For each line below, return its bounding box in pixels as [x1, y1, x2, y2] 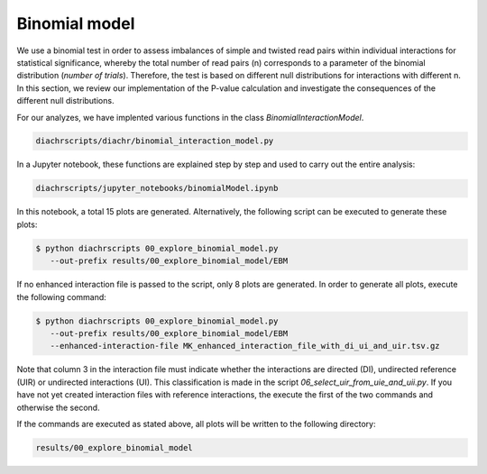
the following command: [16, 291, 107, 302]
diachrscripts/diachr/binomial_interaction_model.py [35, 136, 274, 146]
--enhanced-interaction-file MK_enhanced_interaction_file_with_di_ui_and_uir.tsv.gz [50, 341, 441, 351]
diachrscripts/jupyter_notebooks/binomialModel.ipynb [35, 183, 279, 194]
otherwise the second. [16, 402, 100, 413]
